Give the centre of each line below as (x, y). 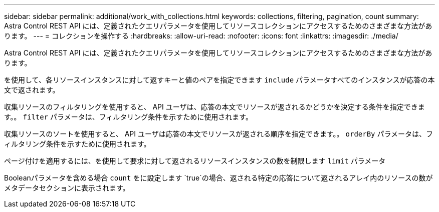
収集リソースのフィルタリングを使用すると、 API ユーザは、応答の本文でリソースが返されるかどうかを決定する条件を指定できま (214, 107)
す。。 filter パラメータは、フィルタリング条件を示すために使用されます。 (128, 117)
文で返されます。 (32, 90)
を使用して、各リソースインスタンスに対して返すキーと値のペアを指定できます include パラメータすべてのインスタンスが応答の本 (220, 80)
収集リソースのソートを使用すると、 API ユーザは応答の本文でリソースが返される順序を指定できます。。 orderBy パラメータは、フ (219, 134)
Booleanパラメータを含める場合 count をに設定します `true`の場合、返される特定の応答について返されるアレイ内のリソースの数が (218, 178)
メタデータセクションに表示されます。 (67, 188)
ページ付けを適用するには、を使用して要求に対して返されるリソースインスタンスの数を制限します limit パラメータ (195, 161)
